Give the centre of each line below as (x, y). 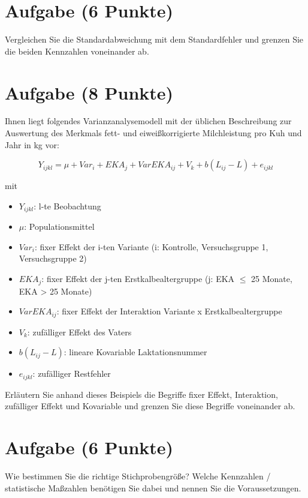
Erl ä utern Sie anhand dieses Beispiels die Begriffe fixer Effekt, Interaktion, (141, 394)
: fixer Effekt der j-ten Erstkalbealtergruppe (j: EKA (138, 279)
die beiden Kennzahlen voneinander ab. (77, 51)
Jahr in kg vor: (32, 144)
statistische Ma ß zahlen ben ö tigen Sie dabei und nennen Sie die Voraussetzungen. (153, 487)
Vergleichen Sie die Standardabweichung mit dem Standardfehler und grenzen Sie (154, 39)
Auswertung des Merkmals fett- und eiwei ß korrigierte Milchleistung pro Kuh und (153, 133)
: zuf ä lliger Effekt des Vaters (79, 331)
